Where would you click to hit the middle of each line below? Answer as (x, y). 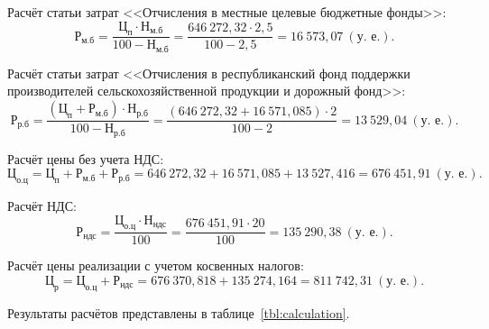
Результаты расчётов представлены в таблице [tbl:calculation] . (179, 312)
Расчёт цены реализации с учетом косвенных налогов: (156, 265)
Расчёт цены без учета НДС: (86, 158)
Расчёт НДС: (42, 205)
